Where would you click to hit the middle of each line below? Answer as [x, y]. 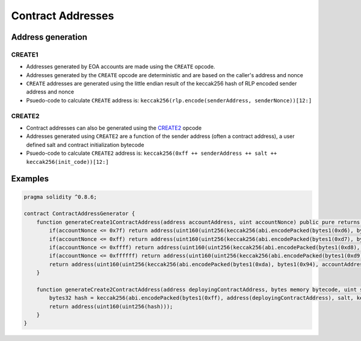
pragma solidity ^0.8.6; [60, 197]
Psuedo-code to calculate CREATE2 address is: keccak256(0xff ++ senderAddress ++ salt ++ [152, 153]
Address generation [49, 37]
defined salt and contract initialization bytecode [85, 145]
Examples [30, 179]
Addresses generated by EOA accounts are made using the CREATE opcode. [121, 67]
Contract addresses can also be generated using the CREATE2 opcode [114, 128]
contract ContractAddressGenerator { [79, 214]
